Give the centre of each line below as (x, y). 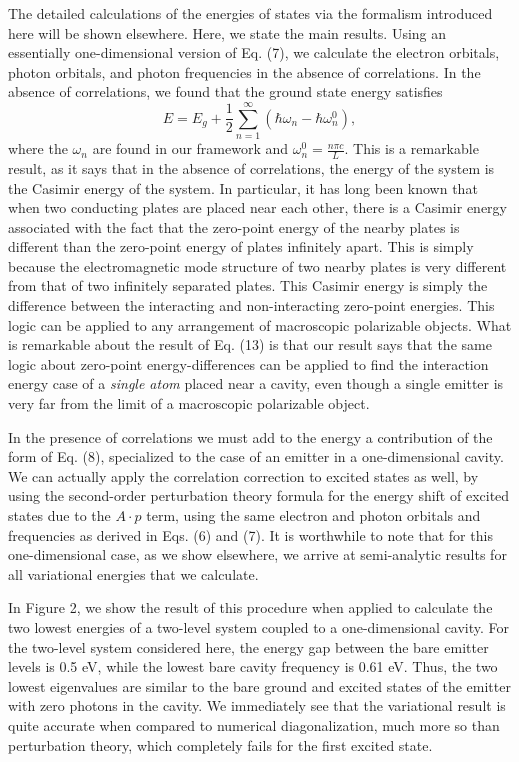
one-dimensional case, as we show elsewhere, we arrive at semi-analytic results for (257, 554)
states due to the (59, 515)
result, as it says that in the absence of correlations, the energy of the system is (251, 167)
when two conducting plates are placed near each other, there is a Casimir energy (257, 207)
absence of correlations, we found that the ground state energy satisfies (225, 91)
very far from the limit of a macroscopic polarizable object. (189, 403)
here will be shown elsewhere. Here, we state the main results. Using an (227, 32)
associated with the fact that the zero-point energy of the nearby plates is (234, 226)
